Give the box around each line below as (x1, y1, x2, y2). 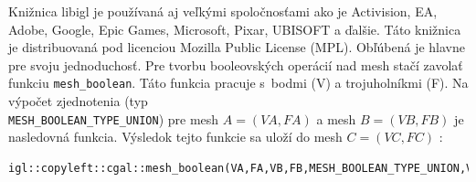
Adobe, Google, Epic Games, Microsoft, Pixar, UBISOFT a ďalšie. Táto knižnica (8, 19, 461, 38)
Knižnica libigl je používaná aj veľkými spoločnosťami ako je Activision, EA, (8, 2, 438, 20)
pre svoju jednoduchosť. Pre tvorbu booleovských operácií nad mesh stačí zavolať (8, 55, 463, 74)
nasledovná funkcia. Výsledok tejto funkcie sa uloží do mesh (8, 127, 343, 146)
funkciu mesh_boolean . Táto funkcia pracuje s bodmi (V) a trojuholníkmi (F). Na (8, 73, 469, 92)
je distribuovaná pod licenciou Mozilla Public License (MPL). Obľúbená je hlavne (8, 37, 465, 57)
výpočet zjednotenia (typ (8, 91, 148, 111)
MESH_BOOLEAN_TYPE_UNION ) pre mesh (8, 109, 219, 128)
